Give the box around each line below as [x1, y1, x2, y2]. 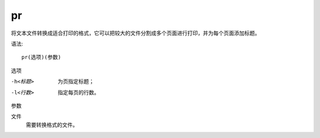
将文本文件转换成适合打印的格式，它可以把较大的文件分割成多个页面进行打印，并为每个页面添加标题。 [11, 29, 260, 37]
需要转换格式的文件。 [25, 121, 78, 128]
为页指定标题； [57, 78, 94, 85]
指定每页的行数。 [57, 88, 100, 96]
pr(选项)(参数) [21, 54, 62, 61]
